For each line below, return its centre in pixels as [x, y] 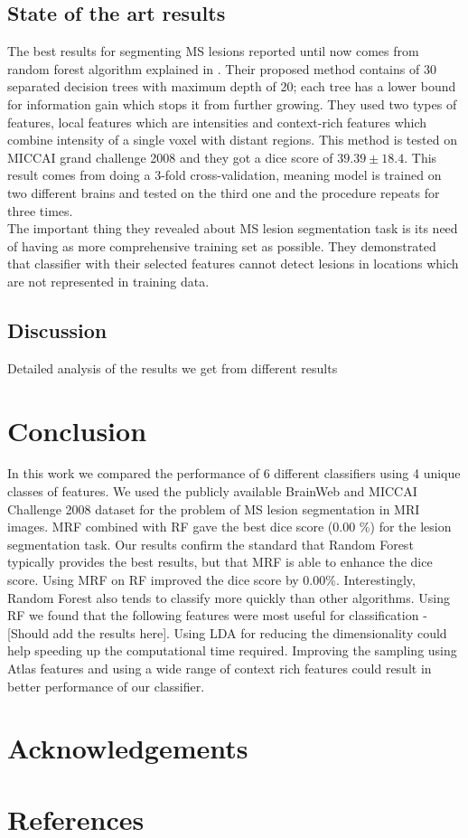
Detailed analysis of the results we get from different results [173, 367]
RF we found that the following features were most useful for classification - [217, 615]
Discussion [57, 330]
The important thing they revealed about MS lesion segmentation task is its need [233, 228]
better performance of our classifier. [106, 686]
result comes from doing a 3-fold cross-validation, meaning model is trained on [225, 175]
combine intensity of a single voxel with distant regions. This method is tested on [232, 140]
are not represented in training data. [108, 281]
